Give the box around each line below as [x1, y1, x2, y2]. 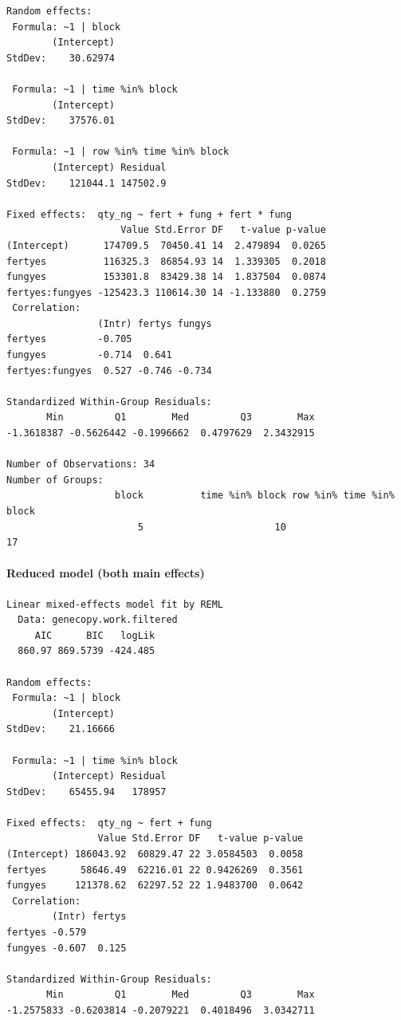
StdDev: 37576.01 [6, 115, 116, 127]
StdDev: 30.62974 [6, 52, 116, 64]
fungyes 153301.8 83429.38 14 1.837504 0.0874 [6, 271, 326, 283]
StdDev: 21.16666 [6, 723, 116, 735]
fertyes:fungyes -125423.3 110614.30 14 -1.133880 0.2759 [6, 286, 326, 298]
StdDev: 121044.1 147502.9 [6, 177, 167, 189]
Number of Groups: [6, 474, 104, 486]
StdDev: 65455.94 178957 [6, 786, 167, 797]
